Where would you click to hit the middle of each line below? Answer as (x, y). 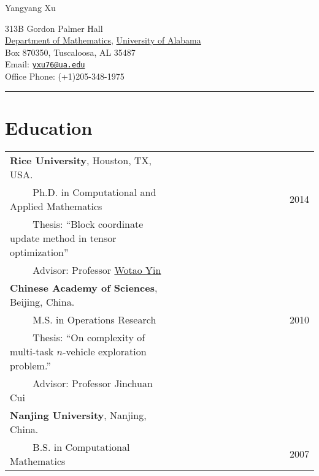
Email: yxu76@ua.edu (45, 64)
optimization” (39, 252)
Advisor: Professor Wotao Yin (97, 270)
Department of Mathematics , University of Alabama (103, 40)
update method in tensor (63, 238)
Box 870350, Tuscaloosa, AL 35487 (70, 52)
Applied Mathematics (56, 206)
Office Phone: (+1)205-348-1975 (65, 76)
